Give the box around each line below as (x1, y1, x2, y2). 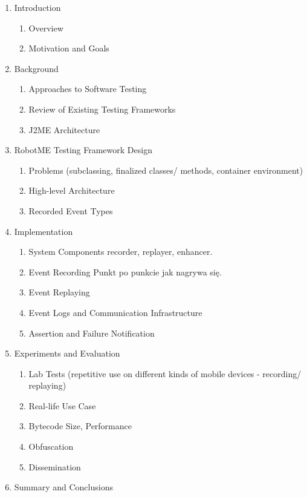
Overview (28, 21, 63, 34)
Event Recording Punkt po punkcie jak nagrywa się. (28, 265, 222, 278)
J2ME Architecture (28, 123, 100, 136)
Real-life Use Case (28, 399, 96, 412)
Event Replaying (28, 286, 90, 298)
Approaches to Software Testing (28, 82, 147, 95)
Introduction (14, 1, 61, 13)
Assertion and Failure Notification (28, 326, 155, 339)
